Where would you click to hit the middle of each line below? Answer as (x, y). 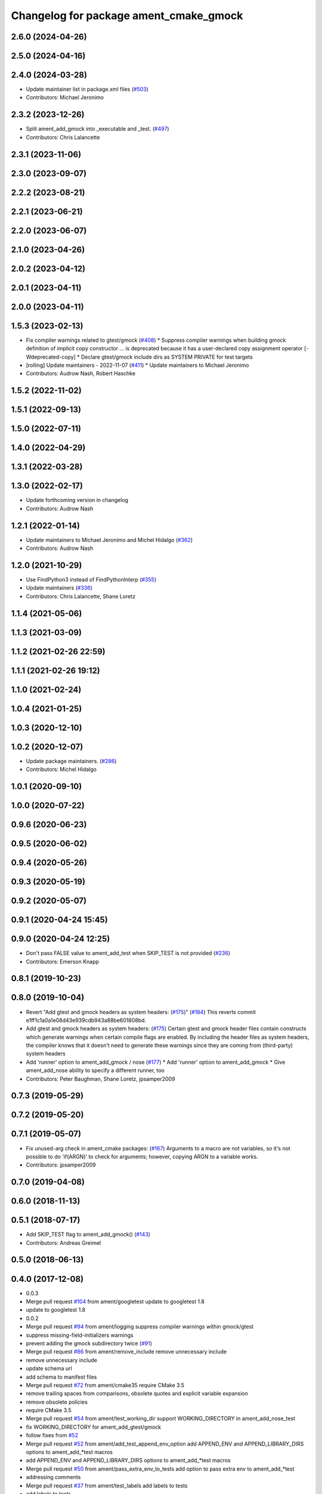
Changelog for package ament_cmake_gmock (127, 16)
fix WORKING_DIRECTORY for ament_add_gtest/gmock (94, 1427)
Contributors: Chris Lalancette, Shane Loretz (81, 596)
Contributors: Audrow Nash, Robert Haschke (81, 373)
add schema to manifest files (61, 1377)
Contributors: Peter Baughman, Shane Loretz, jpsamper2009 (100, 1079)
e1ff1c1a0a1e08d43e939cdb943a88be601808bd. (86, 1020)
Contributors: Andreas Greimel (64, 1242)
